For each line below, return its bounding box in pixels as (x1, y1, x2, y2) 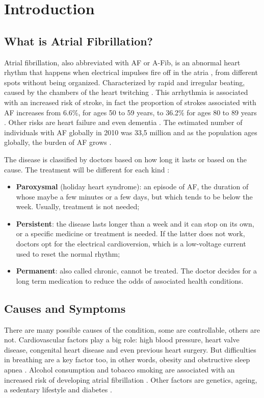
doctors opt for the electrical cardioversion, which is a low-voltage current (16, 238, 246, 249)
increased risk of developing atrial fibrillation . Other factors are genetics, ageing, (4, 374, 257, 385)
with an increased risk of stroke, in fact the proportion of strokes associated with (4, 96, 256, 107)
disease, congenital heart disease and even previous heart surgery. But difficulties (4, 344, 256, 355)
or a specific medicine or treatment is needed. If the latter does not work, (16, 228, 245, 239)
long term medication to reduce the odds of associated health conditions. (16, 275, 244, 286)
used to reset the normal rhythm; (16, 248, 120, 259)
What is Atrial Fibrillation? (4, 33, 153, 48)
